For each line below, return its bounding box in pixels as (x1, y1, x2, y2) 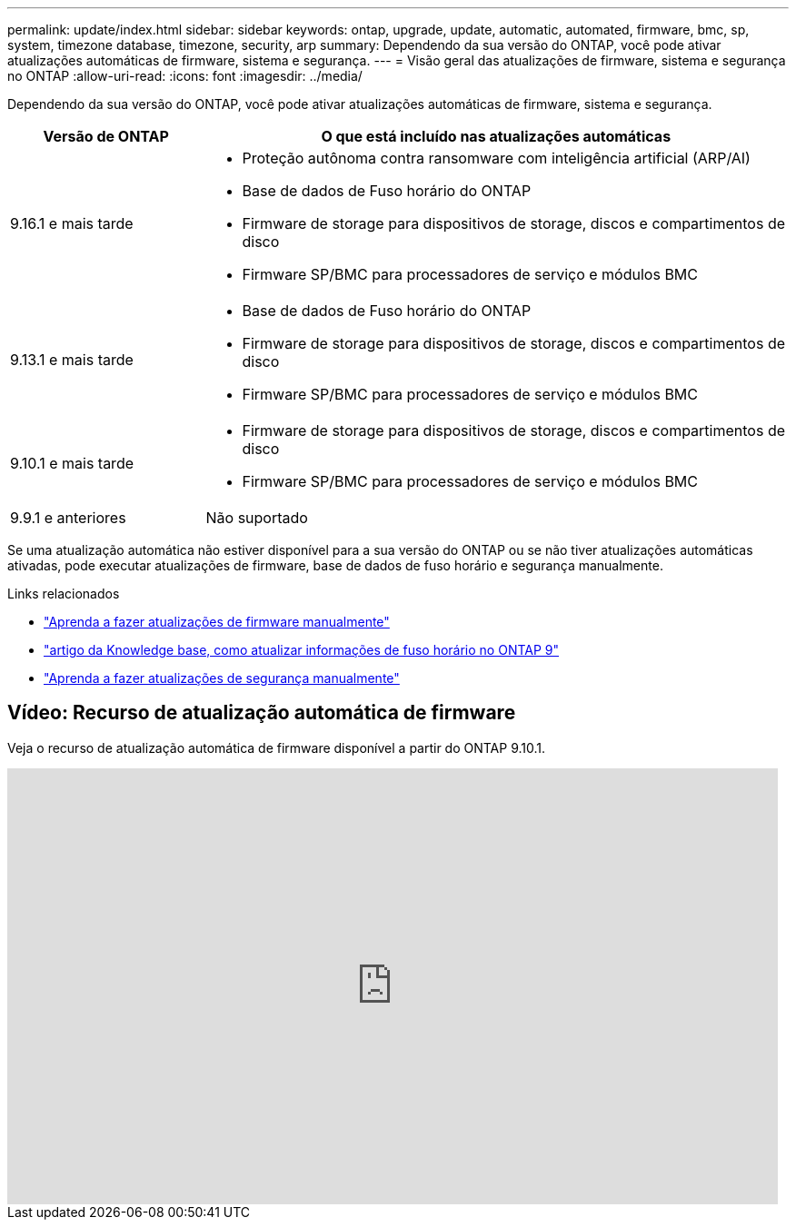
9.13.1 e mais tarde (10, 351, 134, 369)
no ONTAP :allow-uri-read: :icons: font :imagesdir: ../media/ (7, 68, 363, 84)
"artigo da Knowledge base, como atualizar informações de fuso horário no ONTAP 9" (44, 642, 560, 658)
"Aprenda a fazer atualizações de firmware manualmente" (44, 614, 390, 629)
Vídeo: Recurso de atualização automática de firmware (7, 701, 516, 725)
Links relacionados (7, 586, 120, 601)
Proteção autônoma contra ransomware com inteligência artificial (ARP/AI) (242, 149, 751, 167)
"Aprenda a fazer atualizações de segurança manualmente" (44, 670, 400, 686)
